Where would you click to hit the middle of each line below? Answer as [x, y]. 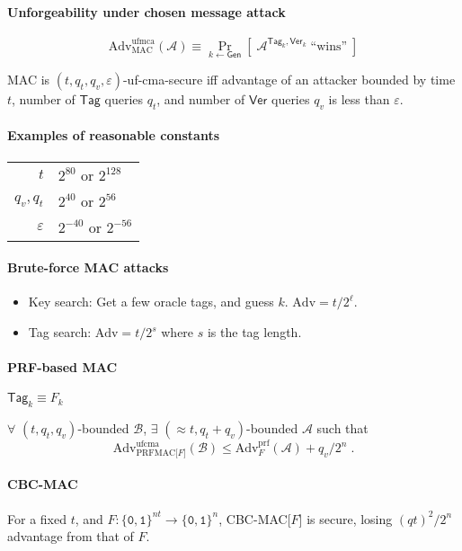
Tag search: [60, 332]
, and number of [201, 99]
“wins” [329, 46]
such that [342, 428]
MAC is [29, 80]
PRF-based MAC [62, 367]
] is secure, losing [346, 518]
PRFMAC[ [157, 453]
